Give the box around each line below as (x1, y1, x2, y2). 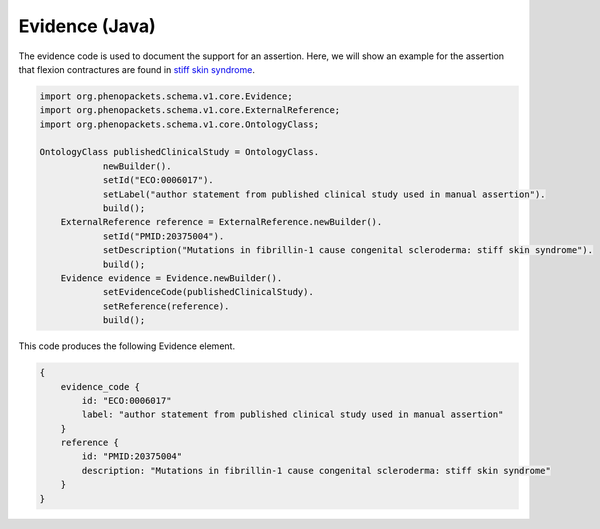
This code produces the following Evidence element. (18, 340, 235, 352)
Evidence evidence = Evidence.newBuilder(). (60, 273, 283, 284)
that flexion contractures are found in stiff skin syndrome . (18, 63, 255, 75)
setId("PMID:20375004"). (102, 230, 225, 242)
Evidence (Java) (18, 15, 156, 37)
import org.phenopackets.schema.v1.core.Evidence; (39, 90, 294, 102)
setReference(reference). (102, 300, 230, 312)
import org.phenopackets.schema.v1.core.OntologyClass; (39, 118, 320, 130)
